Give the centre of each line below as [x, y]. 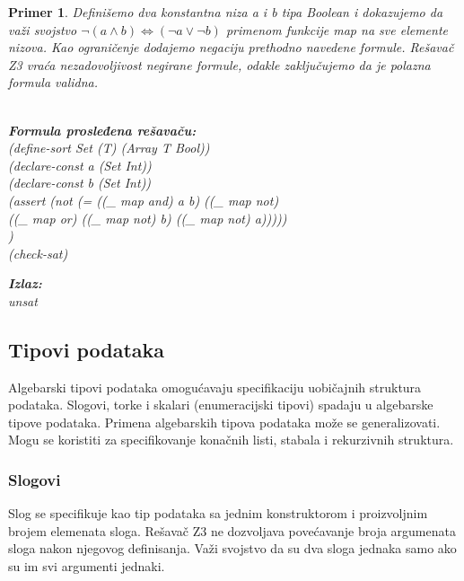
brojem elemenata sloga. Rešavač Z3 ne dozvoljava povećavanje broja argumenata [232, 530]
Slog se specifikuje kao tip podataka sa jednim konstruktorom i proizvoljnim [218, 513]
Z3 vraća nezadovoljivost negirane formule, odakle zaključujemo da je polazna [219, 64]
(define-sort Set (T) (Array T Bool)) [109, 148]
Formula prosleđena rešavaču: [102, 130]
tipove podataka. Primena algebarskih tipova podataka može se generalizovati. [224, 422]
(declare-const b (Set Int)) [80, 183]
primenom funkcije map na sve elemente [337, 29]
